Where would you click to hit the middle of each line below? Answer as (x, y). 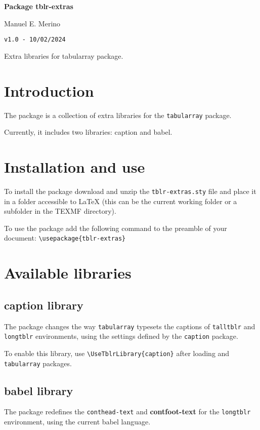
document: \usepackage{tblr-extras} (65, 238)
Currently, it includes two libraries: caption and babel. (88, 132)
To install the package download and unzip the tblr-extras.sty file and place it (130, 191)
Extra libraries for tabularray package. (64, 55)
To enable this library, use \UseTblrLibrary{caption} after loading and (117, 353)
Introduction (49, 90)
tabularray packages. (38, 363)
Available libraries (68, 273)
